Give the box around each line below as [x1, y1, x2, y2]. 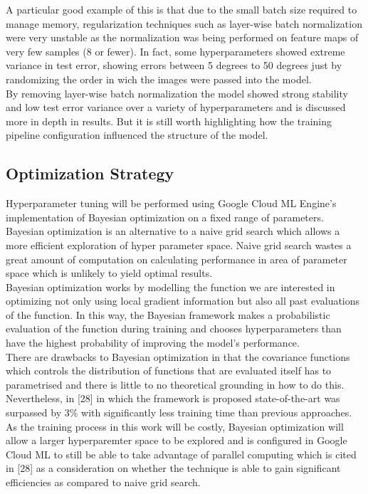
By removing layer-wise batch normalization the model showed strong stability [6, 85, 348, 100]
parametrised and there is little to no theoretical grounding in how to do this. [6, 377, 345, 391]
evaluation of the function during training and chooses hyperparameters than [6, 321, 342, 336]
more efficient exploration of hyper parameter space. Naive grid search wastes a [6, 237, 352, 252]
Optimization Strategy [6, 162, 174, 184]
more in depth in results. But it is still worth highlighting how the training [6, 113, 332, 128]
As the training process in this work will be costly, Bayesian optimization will [6, 419, 344, 433]
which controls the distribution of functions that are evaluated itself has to [6, 363, 332, 378]
